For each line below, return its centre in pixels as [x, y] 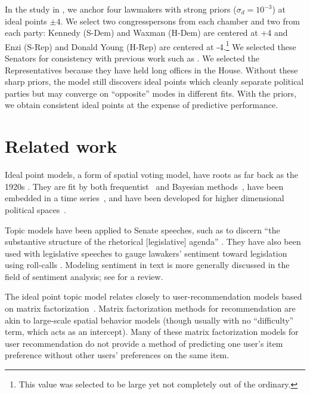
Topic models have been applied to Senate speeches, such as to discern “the [142, 230]
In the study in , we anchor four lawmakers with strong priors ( [121, 9]
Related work [61, 146]
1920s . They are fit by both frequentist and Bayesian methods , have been [144, 186]
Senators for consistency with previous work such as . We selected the [132, 58]
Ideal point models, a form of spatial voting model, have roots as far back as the [152, 175]
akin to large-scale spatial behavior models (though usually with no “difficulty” [149, 320]
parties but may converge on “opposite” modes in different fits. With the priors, [151, 93]
